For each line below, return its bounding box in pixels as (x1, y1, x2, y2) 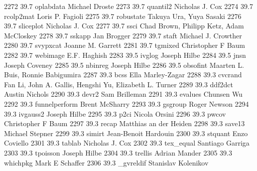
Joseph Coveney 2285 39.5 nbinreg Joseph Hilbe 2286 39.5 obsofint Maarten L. (4, 59, 244, 70)
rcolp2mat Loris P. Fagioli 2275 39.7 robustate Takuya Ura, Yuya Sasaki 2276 (4, 10, 242, 21)
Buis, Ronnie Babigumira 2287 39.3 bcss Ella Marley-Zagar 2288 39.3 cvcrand (4, 69, 242, 80)
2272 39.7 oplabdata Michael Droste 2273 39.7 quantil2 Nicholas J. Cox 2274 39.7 (4, 1, 253, 11)
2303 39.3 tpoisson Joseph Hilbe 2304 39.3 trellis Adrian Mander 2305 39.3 (4, 147, 232, 158)
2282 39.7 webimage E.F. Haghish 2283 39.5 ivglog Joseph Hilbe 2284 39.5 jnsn (4, 49, 246, 60)
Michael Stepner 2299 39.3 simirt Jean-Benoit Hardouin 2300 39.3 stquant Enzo (4, 128, 248, 138)
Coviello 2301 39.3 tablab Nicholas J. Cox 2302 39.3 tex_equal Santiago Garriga (4, 138, 250, 148)
